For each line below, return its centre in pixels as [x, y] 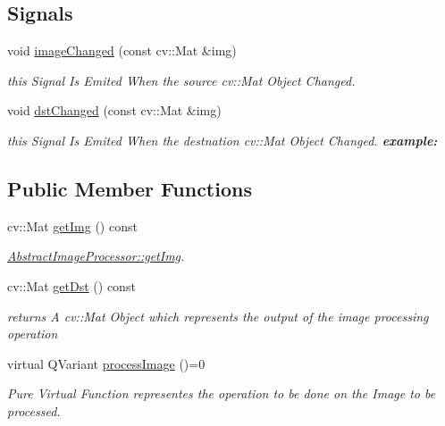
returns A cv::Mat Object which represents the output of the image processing [218, 316]
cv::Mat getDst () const [71, 285]
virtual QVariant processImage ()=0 [106, 363]
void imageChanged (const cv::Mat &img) [122, 50]
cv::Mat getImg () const [72, 226]
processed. [34, 410]
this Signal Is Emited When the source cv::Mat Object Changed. [181, 80]
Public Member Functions [130, 188]
